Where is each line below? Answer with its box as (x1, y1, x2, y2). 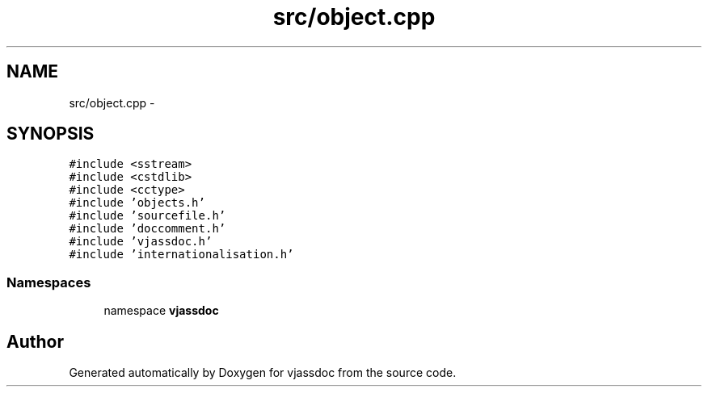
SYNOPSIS (6, 123, 95, 144)
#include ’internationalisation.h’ (69, 248, 294, 261)
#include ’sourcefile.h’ (69, 209, 226, 223)
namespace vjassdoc (103, 303, 219, 318)
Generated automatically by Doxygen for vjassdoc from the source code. (69, 366, 457, 380)
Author (6, 331, 64, 352)
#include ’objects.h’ (69, 196, 205, 210)
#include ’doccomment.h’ (69, 222, 226, 236)
